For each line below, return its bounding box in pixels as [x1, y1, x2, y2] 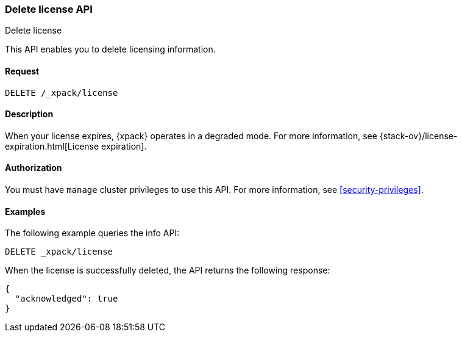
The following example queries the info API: [5, 228, 180, 239]
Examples [5, 206, 46, 217]
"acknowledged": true [15, 294, 118, 304]
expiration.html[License [5, 140, 99, 151]
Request [5, 65, 40, 76]
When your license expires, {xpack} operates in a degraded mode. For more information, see [5, 130, 377, 141]
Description [5, 109, 54, 120]
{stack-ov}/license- [379, 130, 458, 141]
